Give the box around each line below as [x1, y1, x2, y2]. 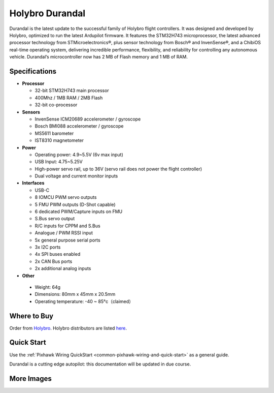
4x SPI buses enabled [35, 251, 81, 257]
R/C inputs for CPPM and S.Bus [35, 223, 101, 229]
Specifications [9, 67, 57, 76]
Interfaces [22, 180, 45, 186]
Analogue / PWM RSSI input [35, 230, 93, 236]
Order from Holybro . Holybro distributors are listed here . [9, 325, 127, 331]
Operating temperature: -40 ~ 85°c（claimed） [35, 298, 134, 305]
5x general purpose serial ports [35, 237, 101, 243]
